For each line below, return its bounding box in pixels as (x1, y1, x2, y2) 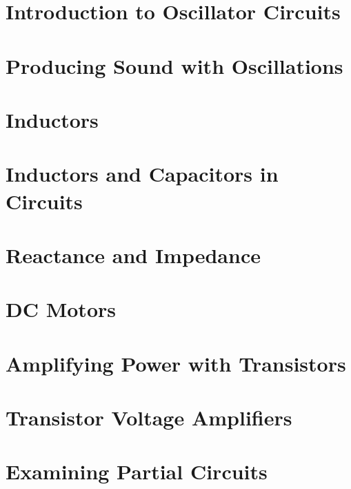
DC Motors (6, 295, 116, 323)
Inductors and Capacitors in (6, 160, 279, 188)
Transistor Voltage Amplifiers (6, 403, 292, 431)
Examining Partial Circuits (6, 457, 268, 486)
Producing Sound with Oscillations (6, 51, 343, 79)
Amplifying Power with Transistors (6, 349, 346, 377)
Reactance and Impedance (6, 240, 261, 269)
